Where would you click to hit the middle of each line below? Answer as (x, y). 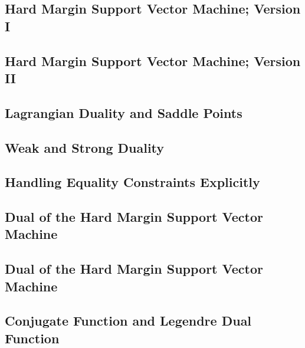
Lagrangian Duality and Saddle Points (124, 112)
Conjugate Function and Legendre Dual (128, 321)
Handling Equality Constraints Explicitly (132, 182)
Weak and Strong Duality (85, 147)
